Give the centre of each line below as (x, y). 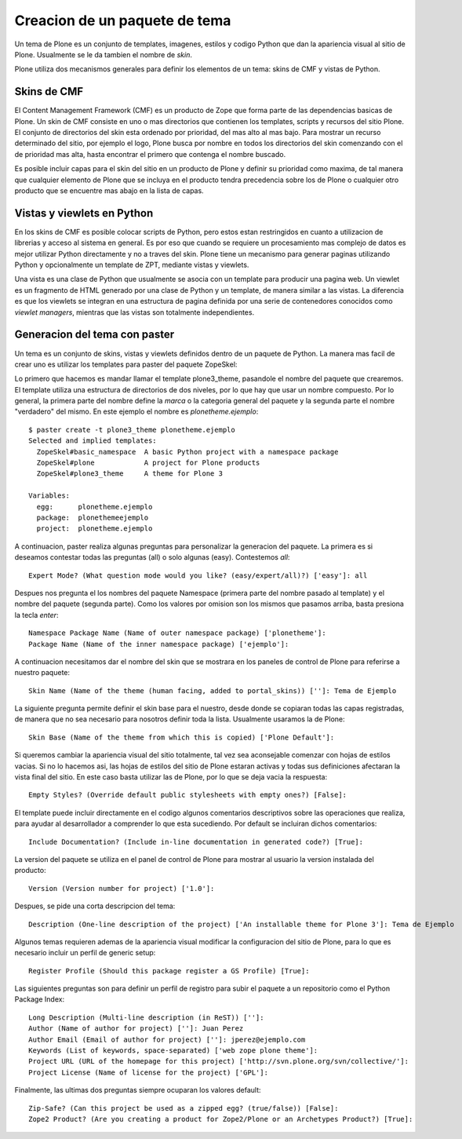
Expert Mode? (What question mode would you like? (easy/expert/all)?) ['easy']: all (198, 575)
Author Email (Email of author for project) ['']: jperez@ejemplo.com (167, 1039)
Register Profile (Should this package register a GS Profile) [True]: (169, 971)
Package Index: (40, 999)
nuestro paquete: (42, 673)
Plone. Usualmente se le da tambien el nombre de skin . (103, 54)
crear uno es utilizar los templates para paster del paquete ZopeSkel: (126, 364)
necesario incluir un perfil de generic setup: (85, 953)
